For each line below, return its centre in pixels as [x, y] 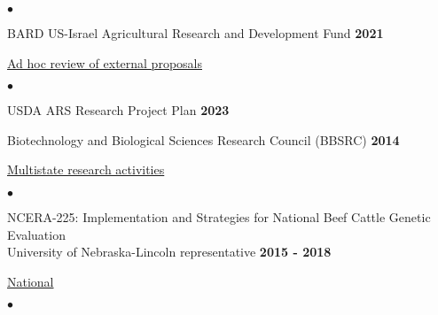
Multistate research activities [86, 169]
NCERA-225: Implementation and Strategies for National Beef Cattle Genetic [219, 216]
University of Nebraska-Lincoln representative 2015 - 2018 [169, 252]
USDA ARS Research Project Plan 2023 [118, 110]
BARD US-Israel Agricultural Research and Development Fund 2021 [196, 33]
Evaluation [36, 234]
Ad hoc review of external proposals [105, 62]
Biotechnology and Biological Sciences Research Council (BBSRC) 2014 [203, 139]
